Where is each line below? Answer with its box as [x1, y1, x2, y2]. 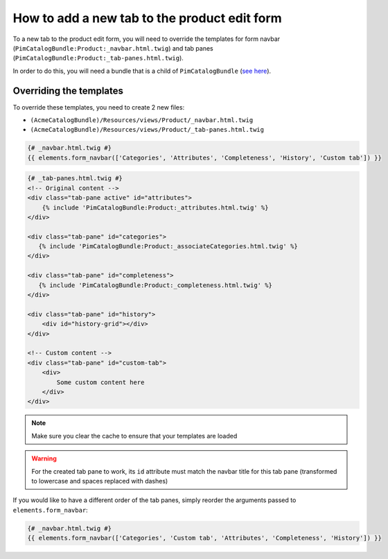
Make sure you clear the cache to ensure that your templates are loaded [31, 431, 238, 440]
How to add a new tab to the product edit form [12, 10, 282, 26]
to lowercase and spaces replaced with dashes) [31, 476, 168, 485]
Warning [31, 454, 57, 463]
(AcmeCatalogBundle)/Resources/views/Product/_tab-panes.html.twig [30, 126, 265, 134]
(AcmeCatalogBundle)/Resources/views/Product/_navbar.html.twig [30, 117, 254, 124]
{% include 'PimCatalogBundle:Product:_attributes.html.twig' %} [42, 203, 269, 212]
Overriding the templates [12, 85, 124, 96]
